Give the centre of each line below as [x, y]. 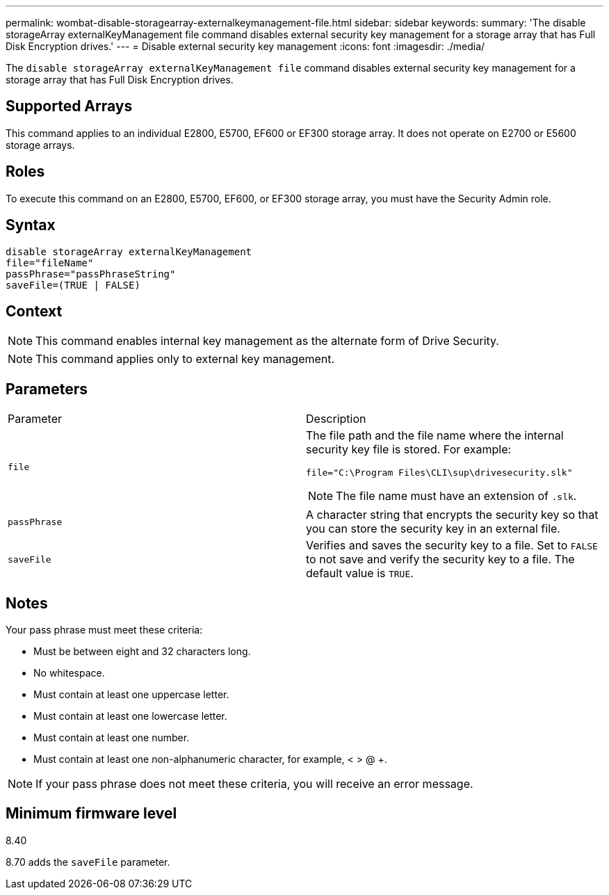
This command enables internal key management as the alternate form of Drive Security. [267, 341]
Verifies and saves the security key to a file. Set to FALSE [452, 546]
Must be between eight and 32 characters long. [142, 652]
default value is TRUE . [360, 573]
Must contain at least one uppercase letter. [131, 695]
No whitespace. [69, 673]
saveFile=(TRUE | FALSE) [73, 285]
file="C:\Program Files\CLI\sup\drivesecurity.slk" [439, 473]
